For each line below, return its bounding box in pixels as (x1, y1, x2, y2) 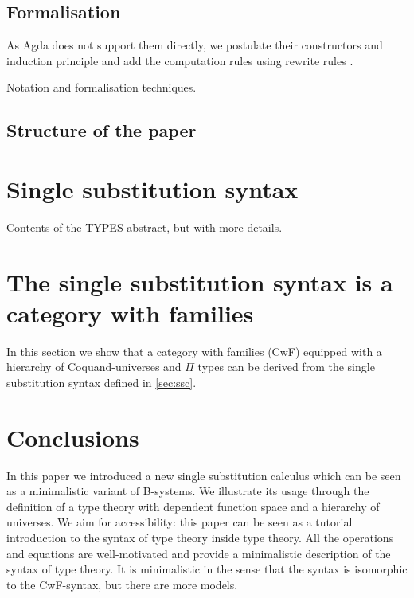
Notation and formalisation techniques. (6, 79, 197, 96)
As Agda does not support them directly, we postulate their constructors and (6, 37, 383, 53)
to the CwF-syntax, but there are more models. (6, 576, 238, 592)
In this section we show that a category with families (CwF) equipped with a (6, 342, 382, 359)
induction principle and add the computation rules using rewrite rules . (6, 52, 353, 68)
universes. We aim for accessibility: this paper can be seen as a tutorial (6, 514, 353, 530)
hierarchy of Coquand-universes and (6, 358, 182, 375)
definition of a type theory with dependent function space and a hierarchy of (6, 498, 380, 514)
